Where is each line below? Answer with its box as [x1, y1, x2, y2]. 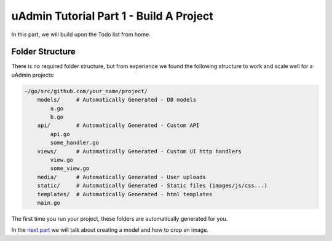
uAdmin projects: [11, 71, 55, 78]
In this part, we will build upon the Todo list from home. [11, 31, 151, 38]
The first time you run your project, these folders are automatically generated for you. [11, 215, 228, 222]
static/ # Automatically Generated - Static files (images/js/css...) [37, 182, 267, 189]
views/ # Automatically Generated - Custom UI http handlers [37, 148, 242, 155]
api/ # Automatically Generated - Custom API [37, 122, 200, 129]
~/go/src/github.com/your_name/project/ [24, 88, 148, 94]
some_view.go [50, 165, 90, 172]
